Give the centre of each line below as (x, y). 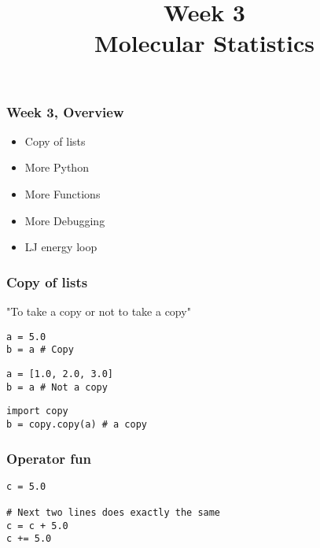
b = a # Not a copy (57, 387)
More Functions (63, 194)
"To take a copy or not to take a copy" (99, 311)
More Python (57, 167)
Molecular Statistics (204, 43)
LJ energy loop (61, 247)
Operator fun (49, 458)
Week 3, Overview (65, 111)
